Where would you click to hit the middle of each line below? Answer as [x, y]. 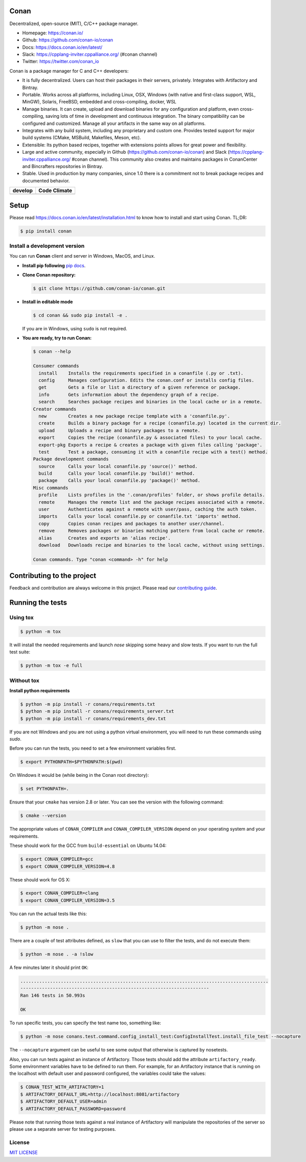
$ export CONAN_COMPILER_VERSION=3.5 [68, 900]
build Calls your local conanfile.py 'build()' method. [117, 473]
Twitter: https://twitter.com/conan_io [61, 61]
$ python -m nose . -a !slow [57, 954]
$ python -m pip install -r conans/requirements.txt [88, 704]
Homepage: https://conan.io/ [53, 33]
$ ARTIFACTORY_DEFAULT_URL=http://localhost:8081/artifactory [100, 1094]
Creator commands [55, 409]
